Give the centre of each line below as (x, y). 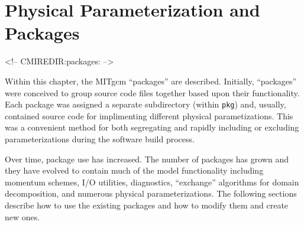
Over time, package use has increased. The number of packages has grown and (147, 159)
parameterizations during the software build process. (100, 138)
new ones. (22, 216)
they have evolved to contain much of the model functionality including (134, 170)
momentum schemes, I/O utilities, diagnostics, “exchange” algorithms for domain (152, 182)
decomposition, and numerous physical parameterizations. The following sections (151, 193)
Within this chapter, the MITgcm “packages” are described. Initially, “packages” (151, 81)
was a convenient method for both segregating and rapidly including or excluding (152, 127)
